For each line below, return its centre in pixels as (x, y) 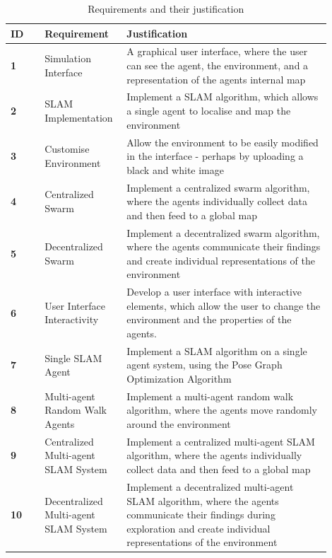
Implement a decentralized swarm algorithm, (223, 232)
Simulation (68, 58)
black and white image (175, 169)
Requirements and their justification (166, 8)
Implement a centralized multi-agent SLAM (221, 441)
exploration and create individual (198, 528)
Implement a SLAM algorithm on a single (217, 350)
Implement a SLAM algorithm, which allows (223, 97)
